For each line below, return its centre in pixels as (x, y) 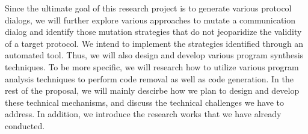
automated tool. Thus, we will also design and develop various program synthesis (154, 55)
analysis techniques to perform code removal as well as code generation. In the (149, 78)
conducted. (25, 125)
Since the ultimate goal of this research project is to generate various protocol (148, 8)
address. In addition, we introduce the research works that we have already (143, 114)
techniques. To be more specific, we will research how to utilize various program (152, 66)
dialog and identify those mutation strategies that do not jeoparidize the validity (153, 32)
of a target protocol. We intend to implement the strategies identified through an (154, 43)
